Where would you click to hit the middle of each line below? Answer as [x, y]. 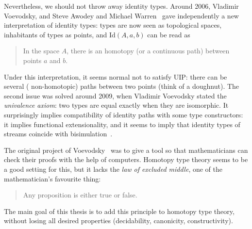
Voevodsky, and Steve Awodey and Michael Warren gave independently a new [121, 15]
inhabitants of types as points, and [56, 34]
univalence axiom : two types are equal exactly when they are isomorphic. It [116, 105]
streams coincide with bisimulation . [58, 134]
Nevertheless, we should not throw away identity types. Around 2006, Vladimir [121, 6]
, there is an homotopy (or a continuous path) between [148, 51]
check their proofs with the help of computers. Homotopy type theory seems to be [126, 159]
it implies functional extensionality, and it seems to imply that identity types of [122, 124]
